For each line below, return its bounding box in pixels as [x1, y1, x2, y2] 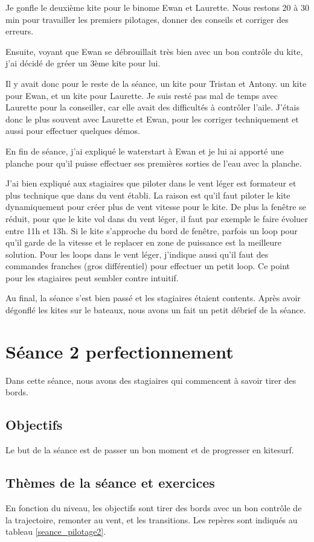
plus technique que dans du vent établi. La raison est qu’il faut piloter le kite [5, 188, 290, 201]
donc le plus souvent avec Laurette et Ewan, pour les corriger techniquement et [5, 112, 299, 125]
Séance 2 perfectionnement [5, 339, 234, 363]
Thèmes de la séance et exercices [5, 473, 215, 492]
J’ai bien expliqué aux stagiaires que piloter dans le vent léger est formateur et [5, 177, 296, 190]
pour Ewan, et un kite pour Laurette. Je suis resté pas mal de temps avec [5, 89, 278, 101]
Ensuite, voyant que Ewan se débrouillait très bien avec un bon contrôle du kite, [5, 45, 303, 57]
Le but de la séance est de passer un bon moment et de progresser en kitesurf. [5, 444, 294, 456]
